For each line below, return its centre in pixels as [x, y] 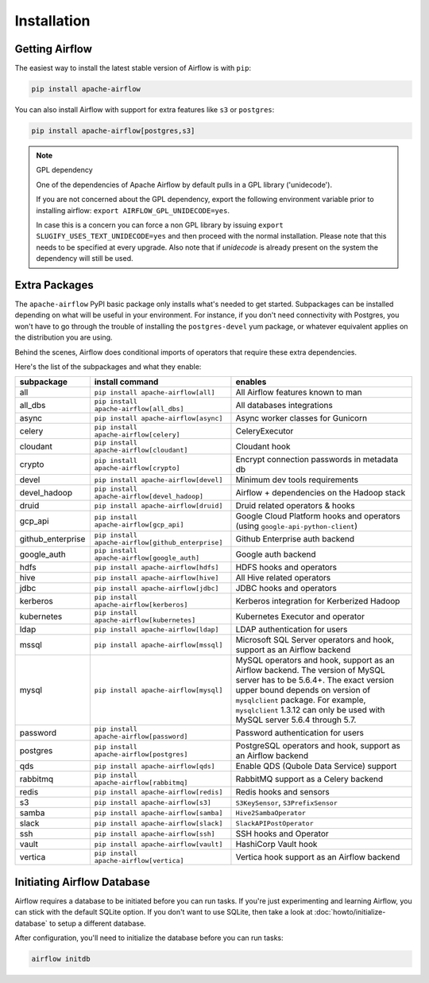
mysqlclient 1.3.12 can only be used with [310, 710]
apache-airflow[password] [141, 737]
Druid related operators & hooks [295, 506]
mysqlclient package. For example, [301, 700]
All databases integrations [284, 406]
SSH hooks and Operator [282, 833]
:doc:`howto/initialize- [350, 912]
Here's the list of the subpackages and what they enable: [108, 367]
